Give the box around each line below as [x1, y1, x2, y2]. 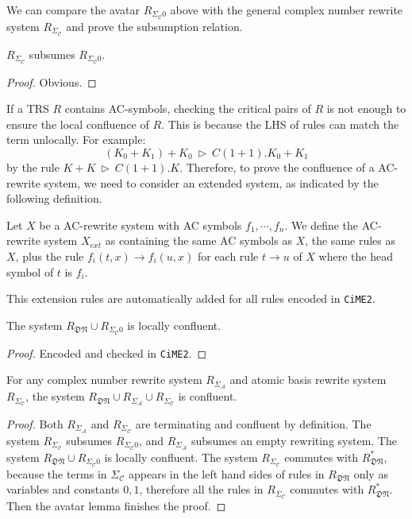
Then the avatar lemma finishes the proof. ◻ [6, 498, 226, 514]
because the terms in [6, 465, 107, 482]
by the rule [6, 158, 60, 175]
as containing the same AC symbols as [105, 232, 292, 249]
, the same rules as [305, 232, 395, 249]
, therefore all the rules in [139, 481, 264, 498]
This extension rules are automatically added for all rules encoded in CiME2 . [6, 290, 375, 307]
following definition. [6, 190, 102, 207]
